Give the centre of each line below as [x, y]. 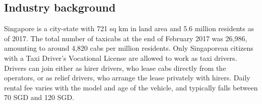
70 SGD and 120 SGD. [39, 97]
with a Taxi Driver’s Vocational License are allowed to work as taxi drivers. [121, 58]
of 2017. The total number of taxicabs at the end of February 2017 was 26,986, [126, 38]
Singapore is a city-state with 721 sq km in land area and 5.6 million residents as [129, 28]
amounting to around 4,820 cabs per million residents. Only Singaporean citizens [129, 48]
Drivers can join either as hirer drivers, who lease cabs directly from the [115, 68]
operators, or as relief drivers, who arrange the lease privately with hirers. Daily [127, 78]
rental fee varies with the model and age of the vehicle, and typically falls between [131, 87]
